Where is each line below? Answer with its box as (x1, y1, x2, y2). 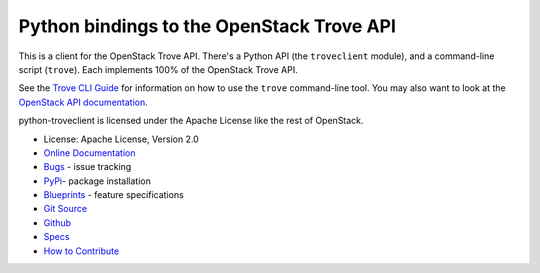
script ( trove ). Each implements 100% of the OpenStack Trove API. (18, 63, 299, 75)
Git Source (43, 203, 88, 215)
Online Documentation (43, 146, 136, 159)
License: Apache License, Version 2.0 (43, 133, 199, 145)
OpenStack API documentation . (18, 96, 149, 108)
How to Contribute (43, 245, 120, 257)
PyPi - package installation (43, 175, 152, 187)
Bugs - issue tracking (43, 161, 132, 173)
